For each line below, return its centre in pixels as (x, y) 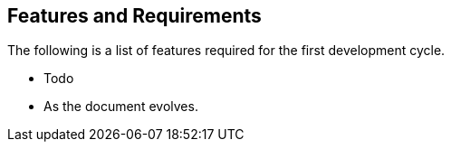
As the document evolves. (121, 107)
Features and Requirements (134, 16)
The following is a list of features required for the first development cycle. (226, 51)
